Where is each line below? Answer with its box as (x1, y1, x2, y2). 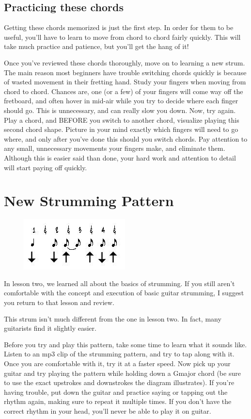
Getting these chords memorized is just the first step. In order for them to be (4, 22, 234, 32)
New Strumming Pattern (4, 191, 174, 210)
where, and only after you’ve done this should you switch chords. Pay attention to (4, 133, 248, 144)
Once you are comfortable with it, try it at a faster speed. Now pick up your (4, 358, 231, 368)
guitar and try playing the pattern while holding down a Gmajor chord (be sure (4, 368, 241, 378)
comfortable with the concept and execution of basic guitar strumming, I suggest (4, 288, 244, 298)
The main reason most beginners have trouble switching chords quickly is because (4, 67, 247, 77)
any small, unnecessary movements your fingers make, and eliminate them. (4, 143, 225, 153)
